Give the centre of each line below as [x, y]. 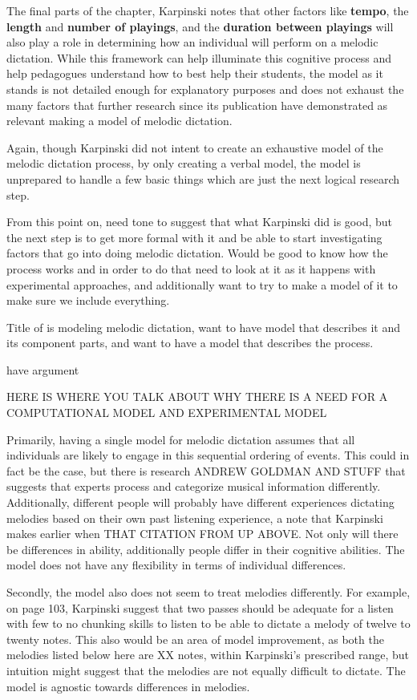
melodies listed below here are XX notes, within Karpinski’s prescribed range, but [208, 655]
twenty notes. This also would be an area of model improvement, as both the [195, 639]
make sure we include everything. [88, 300]
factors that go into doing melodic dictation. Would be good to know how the [197, 253]
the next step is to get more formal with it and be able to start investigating [194, 237]
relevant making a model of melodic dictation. [119, 121]
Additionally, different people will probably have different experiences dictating [200, 502]
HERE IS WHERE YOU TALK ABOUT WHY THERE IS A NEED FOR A [197, 397]
